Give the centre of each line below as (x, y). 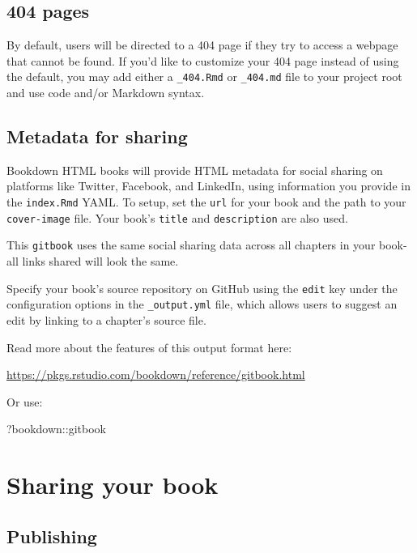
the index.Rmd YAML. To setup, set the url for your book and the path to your (206, 202)
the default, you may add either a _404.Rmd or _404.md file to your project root (204, 77)
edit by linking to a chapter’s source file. (106, 319)
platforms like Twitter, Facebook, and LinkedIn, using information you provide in (208, 186)
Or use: (25, 401)
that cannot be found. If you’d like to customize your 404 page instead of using (203, 60)
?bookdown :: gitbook (56, 429)
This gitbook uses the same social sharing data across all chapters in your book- (207, 245)
